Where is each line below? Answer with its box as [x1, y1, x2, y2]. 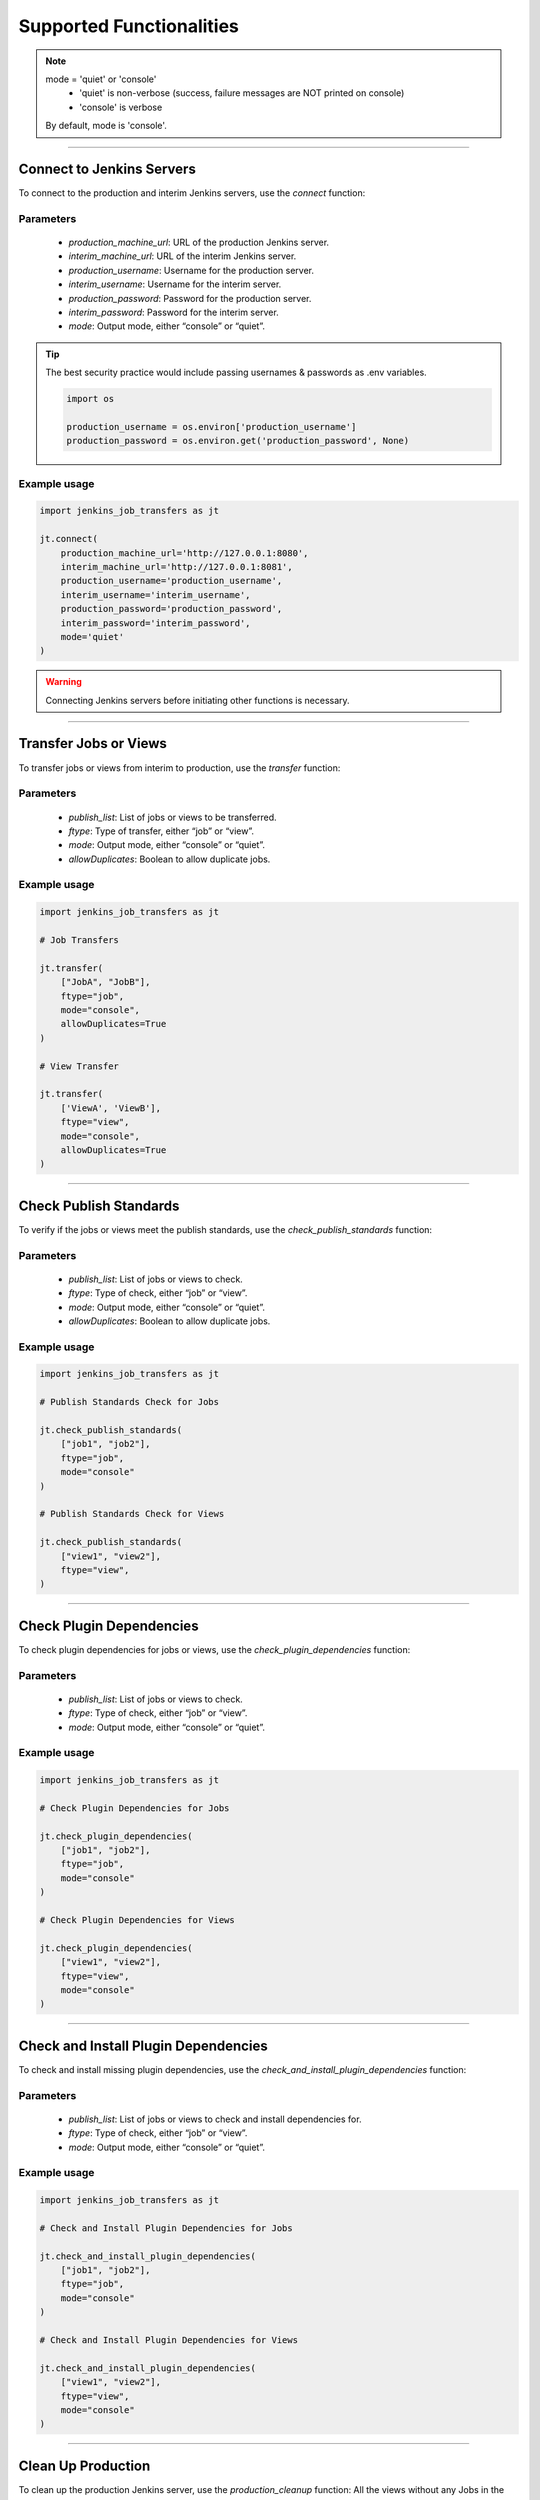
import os [66, 393, 115, 405]
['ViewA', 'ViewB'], [60, 1102, 162, 1114]
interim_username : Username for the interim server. [68, 278, 282, 290]
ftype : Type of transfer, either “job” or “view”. [68, 825, 255, 837]
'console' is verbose [79, 101, 163, 113]
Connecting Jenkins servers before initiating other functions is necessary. [45, 694, 350, 706]
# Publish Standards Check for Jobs [39, 1396, 220, 1408]
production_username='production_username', [60, 575, 283, 587]
